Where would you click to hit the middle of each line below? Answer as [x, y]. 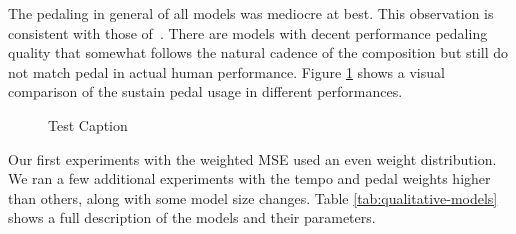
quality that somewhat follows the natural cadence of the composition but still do [258, 52]
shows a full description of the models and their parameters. [192, 217]
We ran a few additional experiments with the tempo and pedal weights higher [249, 178]
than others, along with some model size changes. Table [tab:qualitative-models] [253, 197]
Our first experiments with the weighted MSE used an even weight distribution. [252, 158]
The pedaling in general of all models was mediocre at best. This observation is [251, 13]
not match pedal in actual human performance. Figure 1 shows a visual [226, 71]
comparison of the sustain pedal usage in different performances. [205, 91]
